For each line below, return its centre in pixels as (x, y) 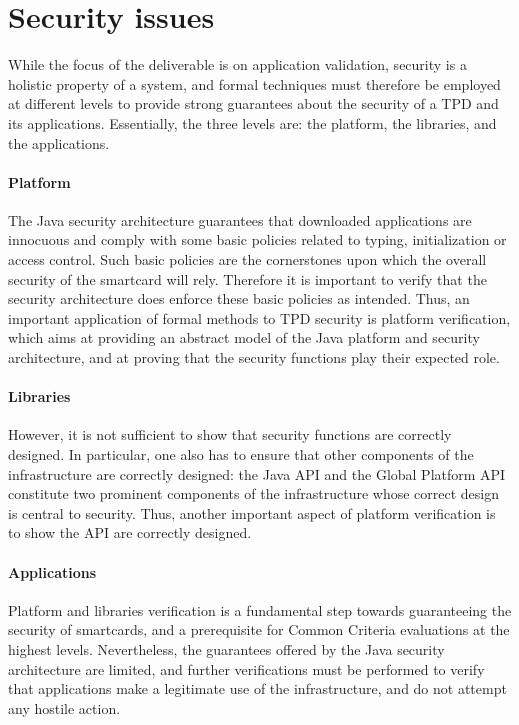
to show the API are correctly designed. (130, 532)
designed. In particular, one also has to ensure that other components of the (241, 454)
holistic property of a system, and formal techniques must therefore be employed (254, 83)
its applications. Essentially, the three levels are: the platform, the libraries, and (252, 122)
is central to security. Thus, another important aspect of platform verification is (252, 512)
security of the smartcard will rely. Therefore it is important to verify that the (247, 278)
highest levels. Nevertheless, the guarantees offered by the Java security (226, 648)
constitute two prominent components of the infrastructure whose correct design (253, 493)
